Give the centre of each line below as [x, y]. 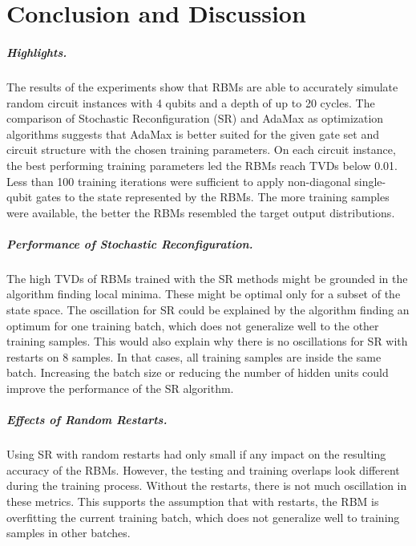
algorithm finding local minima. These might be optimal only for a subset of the [204, 294]
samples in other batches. [69, 533]
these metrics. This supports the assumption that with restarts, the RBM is [193, 501]
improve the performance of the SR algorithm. [120, 388]
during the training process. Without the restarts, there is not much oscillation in [207, 485]
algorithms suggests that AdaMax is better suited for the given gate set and [193, 133]
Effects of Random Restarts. [87, 420]
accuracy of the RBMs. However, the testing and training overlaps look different [203, 469]
